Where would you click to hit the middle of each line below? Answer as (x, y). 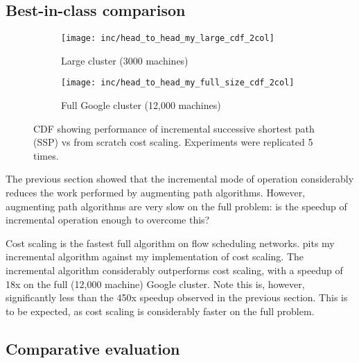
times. (46, 155)
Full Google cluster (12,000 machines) (141, 105)
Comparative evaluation (93, 348)
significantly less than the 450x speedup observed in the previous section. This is (177, 297)
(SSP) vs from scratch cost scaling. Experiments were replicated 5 (173, 142)
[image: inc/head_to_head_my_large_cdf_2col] (168, 39)
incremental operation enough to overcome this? (108, 220)
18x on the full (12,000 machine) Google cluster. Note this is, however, (155, 284)
